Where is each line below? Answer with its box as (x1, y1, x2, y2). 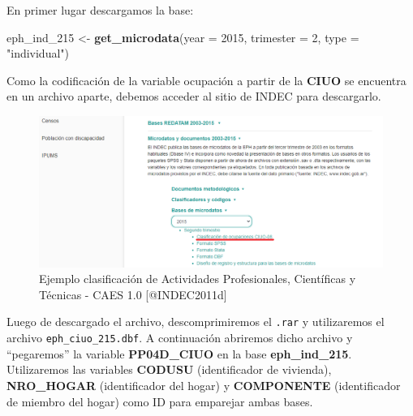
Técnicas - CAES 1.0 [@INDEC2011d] (39, 285, 227, 302)
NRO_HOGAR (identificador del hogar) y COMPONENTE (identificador (6, 376, 401, 393)
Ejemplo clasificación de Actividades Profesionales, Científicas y (39, 270, 356, 287)
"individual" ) (6, 45, 70, 62)
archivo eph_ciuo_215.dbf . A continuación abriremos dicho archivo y (6, 329, 353, 346)
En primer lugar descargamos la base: (6, 2, 194, 18)
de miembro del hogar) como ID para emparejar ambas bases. (6, 392, 313, 410)
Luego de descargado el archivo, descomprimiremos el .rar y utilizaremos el (6, 313, 385, 330)
